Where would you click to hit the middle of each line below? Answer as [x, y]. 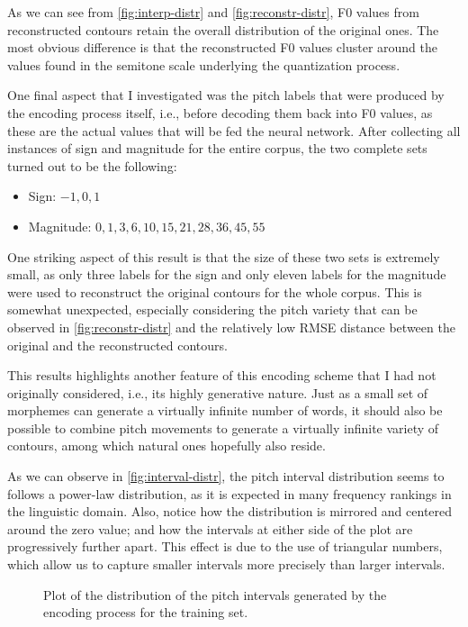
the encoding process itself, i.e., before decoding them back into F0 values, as [220, 112]
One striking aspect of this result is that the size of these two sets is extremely [224, 256]
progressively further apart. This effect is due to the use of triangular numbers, [225, 546]
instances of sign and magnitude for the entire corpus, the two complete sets [217, 148]
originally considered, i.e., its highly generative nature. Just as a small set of [218, 392]
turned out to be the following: [92, 165]
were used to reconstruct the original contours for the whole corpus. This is [215, 291]
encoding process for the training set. [146, 612]
